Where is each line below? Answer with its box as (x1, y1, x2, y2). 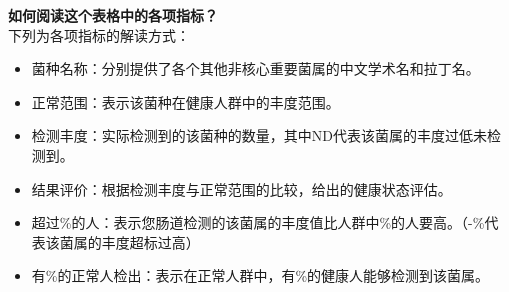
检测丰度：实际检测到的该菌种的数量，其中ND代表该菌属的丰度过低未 (31, 125, 487, 146)
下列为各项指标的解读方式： (8, 24, 190, 45)
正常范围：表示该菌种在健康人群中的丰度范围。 (31, 91, 340, 112)
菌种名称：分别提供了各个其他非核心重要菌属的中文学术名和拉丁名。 (31, 58, 480, 79)
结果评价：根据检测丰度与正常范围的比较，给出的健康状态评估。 (31, 178, 452, 199)
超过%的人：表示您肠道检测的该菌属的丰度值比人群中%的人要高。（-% (31, 212, 485, 233)
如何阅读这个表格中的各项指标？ (8, 5, 218, 25)
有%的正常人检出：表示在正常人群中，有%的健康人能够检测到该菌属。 (31, 265, 490, 286)
